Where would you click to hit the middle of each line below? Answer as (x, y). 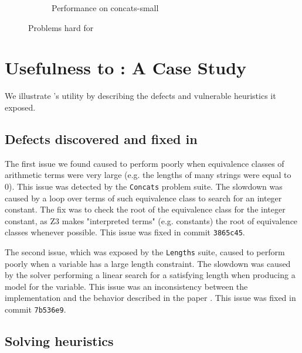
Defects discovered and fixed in (101, 138)
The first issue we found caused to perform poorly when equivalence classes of (145, 163)
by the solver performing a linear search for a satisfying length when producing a (150, 275)
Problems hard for (61, 27)
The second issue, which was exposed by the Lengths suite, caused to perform (145, 251)
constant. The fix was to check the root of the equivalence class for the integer (145, 209)
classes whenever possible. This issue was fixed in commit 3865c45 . (125, 232)
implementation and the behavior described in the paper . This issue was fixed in (150, 298)
